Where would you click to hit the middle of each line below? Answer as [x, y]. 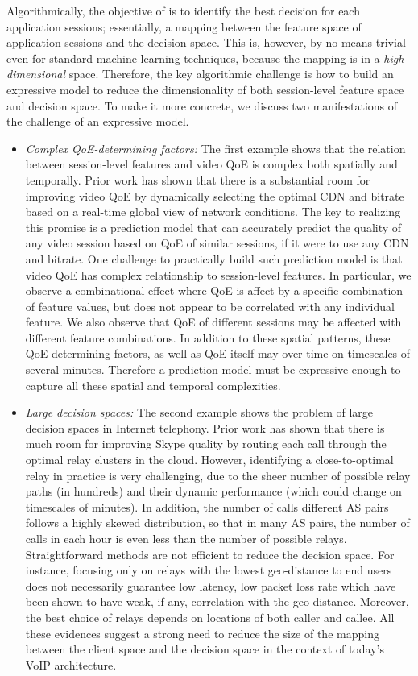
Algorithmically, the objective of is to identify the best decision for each [183, 10]
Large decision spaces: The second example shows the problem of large [199, 412]
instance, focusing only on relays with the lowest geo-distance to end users [209, 570]
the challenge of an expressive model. [98, 121]
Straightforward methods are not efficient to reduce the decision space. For [210, 554]
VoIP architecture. [71, 664]
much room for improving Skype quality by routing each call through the [206, 444]
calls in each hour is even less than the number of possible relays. [186, 538]
